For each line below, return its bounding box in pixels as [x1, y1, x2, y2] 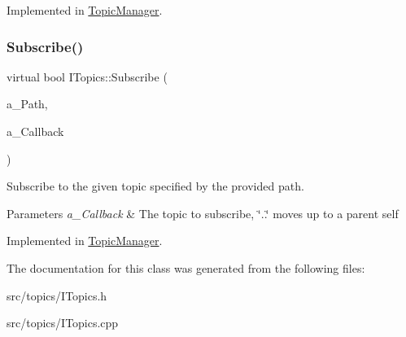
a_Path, [7, 95, 48, 112]
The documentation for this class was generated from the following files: [7, 259, 365, 276]
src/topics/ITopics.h [7, 287, 107, 304]
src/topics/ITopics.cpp [7, 314, 119, 331]
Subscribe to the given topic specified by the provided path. [7, 177, 304, 195]
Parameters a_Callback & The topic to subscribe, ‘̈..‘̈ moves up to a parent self [7, 204, 399, 221]
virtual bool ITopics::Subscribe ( [7, 68, 168, 85]
